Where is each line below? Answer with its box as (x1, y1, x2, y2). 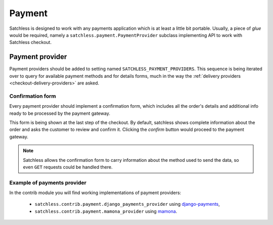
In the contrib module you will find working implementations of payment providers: (9, 190, 181, 196)
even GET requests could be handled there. (23, 164, 113, 170)
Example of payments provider (9, 179, 87, 186)
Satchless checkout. (9, 39, 52, 46)
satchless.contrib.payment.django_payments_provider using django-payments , (34, 201, 220, 207)
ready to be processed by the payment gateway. (9, 110, 111, 116)
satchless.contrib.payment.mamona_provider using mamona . (34, 208, 177, 214)
